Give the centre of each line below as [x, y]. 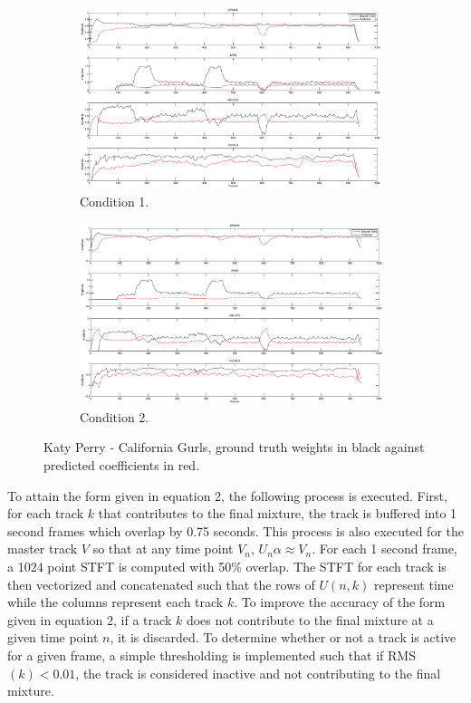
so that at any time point [163, 549]
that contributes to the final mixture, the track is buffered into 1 [278, 513]
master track [43, 549]
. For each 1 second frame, [384, 549]
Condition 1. [115, 201]
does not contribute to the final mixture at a [310, 619]
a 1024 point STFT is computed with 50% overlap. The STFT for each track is [227, 566]
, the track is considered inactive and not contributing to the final [258, 673]
